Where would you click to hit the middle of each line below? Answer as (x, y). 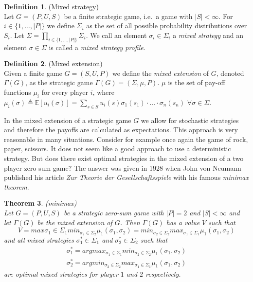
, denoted (230, 73)
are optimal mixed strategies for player (61, 273)
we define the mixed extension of (161, 73)
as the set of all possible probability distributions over (167, 26)
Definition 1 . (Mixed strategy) (51, 6)
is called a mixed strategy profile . (97, 47)
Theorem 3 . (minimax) (40, 203)
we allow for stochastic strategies (190, 120)
